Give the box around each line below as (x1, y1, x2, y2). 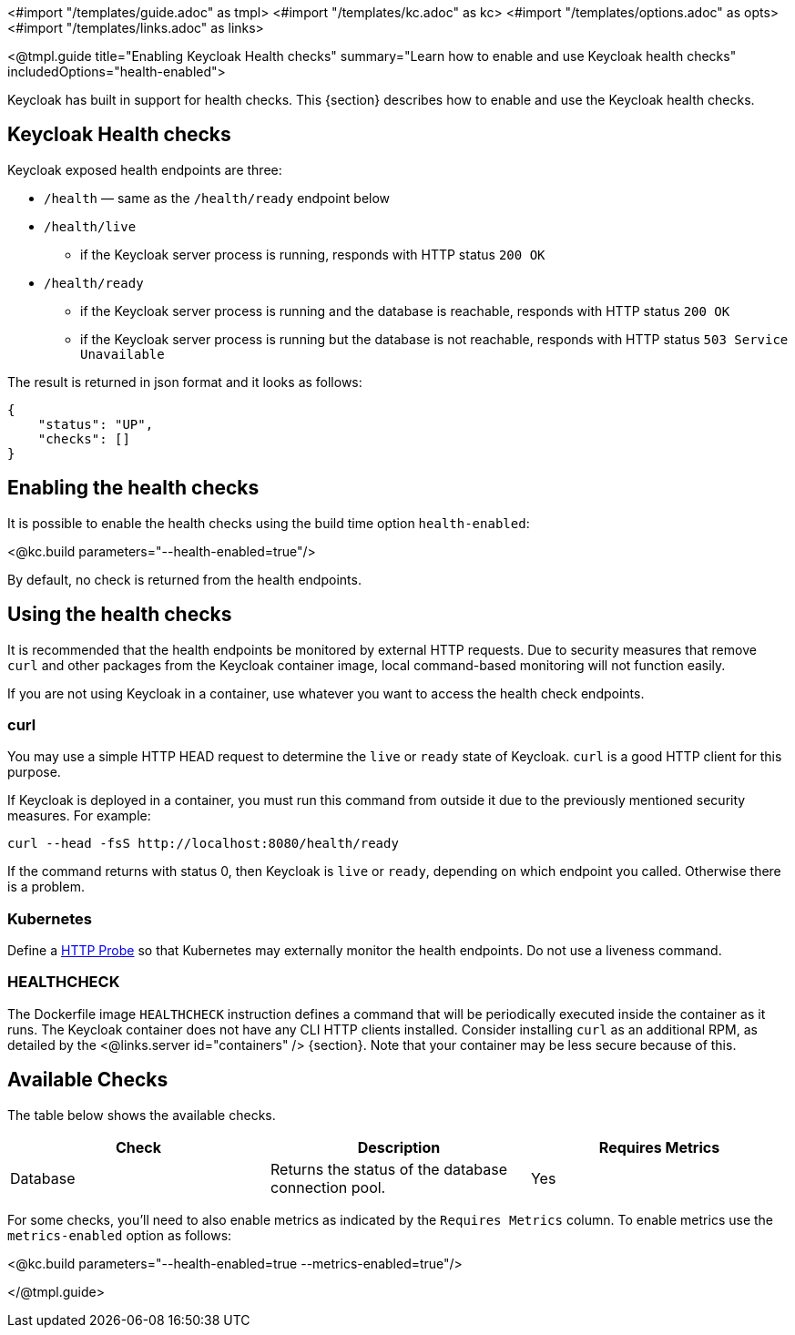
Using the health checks (7, 603, 232, 627)
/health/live (44, 219, 137, 234)
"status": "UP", (37, 416, 154, 432)
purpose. (7, 764, 61, 780)
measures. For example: (7, 808, 151, 824)
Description (357, 1137, 441, 1157)
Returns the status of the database (270, 1159, 507, 1178)
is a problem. (7, 879, 85, 895)
